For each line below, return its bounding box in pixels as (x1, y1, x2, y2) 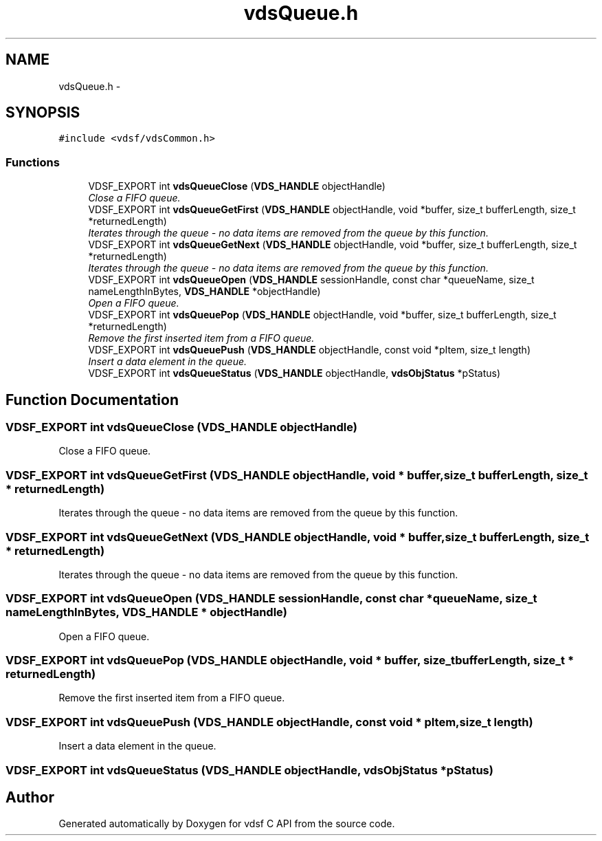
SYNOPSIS (5, 104, 80, 122)
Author (5, 788, 54, 806)
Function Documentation (5, 391, 179, 408)
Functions (5, 155, 60, 169)
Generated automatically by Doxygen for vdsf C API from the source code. (58, 818, 395, 830)
